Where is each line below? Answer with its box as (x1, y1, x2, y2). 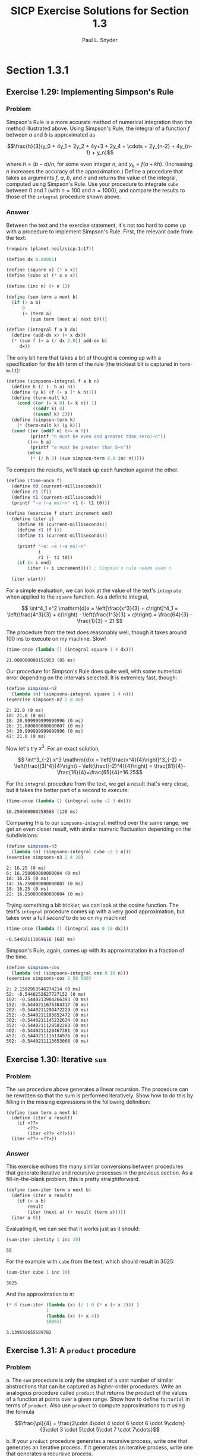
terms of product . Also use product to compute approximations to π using (6, 1402, 185, 1409)
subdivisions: (6, 832, 39, 839)
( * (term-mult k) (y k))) (17, 422, 81, 428)
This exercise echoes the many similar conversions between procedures (6, 1163, 184, 1170)
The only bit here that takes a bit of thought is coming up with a (6, 354, 162, 361)
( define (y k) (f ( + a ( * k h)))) (11, 389, 97, 395)
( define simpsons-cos (6, 964, 60, 970)
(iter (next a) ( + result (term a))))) (27, 1209, 127, 1215)
